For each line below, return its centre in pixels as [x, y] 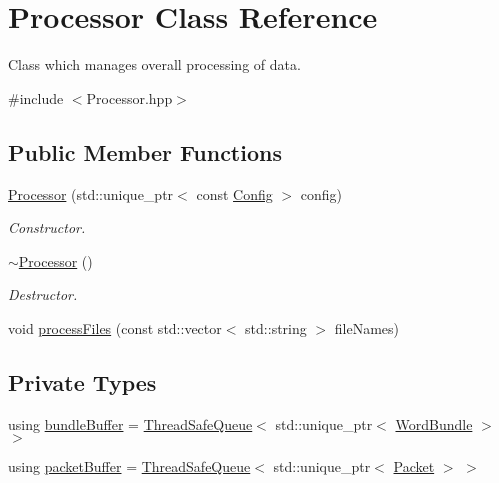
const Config [234, 193]
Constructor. [47, 227]
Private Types [82, 381]
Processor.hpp [129, 97]
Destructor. [43, 294]
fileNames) [366, 327]
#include [36, 97]
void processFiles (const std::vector [115, 327]
